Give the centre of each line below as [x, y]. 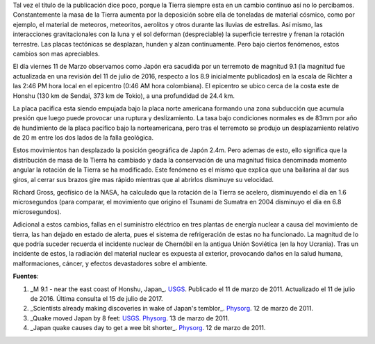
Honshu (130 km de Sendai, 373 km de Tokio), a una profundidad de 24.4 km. [124, 96]
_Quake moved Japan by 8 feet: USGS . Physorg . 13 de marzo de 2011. [130, 318]
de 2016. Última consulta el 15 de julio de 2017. [97, 298]
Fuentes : [26, 276]
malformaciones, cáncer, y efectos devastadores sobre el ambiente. [110, 263]
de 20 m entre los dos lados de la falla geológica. [83, 138]
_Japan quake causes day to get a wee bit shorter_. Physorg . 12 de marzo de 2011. [148, 328]
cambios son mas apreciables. [56, 54]
